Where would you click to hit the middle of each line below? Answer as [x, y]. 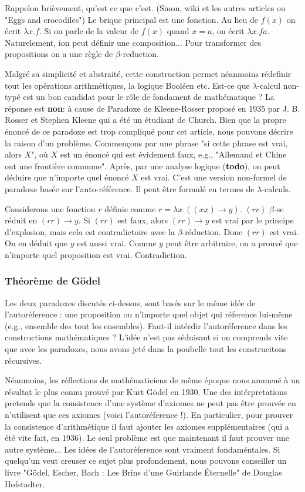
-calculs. [276, 188]
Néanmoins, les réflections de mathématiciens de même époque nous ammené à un [152, 380]
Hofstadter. [25, 483]
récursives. [23, 360]
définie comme [130, 208]
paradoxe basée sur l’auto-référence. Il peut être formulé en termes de [130, 188]
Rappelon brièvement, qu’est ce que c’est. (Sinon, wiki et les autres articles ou [145, 8]
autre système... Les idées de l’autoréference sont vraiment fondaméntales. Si [143, 449]
